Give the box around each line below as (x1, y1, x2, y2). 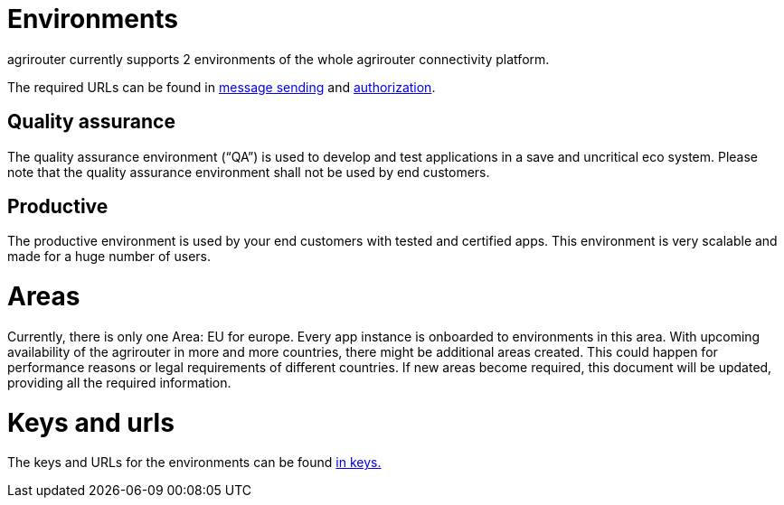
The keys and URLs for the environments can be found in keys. (7, 454, 382, 471)
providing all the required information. (7, 374, 231, 390)
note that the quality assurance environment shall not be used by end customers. (7, 164, 490, 180)
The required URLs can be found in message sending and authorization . (7, 79, 436, 95)
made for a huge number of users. (7, 248, 212, 265)
